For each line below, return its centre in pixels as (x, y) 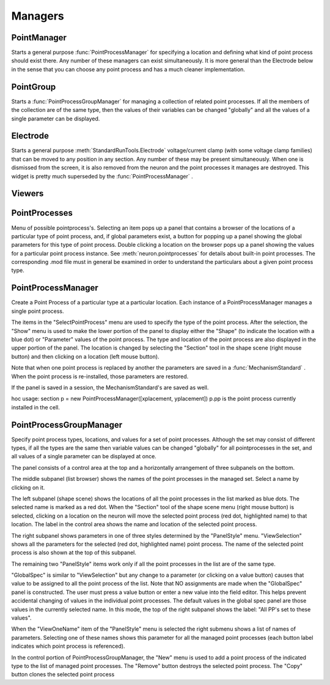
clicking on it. (28, 487)
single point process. (38, 311)
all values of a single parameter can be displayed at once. (84, 456)
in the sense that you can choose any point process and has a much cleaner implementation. (128, 69)
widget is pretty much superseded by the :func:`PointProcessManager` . (102, 176)
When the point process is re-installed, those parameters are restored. (100, 376)
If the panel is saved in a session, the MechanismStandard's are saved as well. (110, 387)
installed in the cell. (36, 407)
